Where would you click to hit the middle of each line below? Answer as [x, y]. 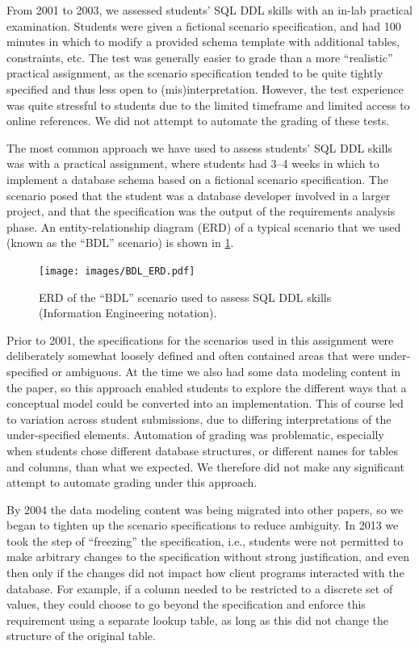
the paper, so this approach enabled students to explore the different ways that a [207, 387]
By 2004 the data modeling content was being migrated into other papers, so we [205, 509]
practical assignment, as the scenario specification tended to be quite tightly [195, 73]
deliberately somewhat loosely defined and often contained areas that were [191, 356]
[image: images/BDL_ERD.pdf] [117, 271]
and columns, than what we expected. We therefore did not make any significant [205, 466]
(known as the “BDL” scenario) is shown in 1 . [120, 243]
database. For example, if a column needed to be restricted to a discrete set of [200, 588]
